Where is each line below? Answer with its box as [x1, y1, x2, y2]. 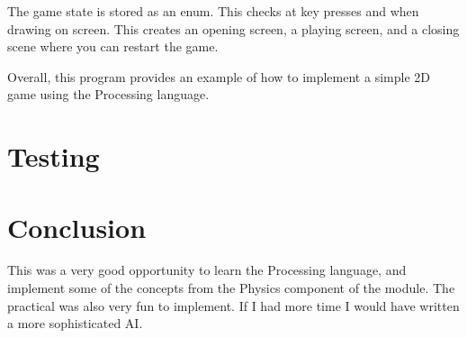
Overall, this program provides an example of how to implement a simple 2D [7, 67, 430, 86]
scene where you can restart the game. [7, 37, 219, 56]
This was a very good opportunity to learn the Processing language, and [7, 260, 407, 279]
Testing [7, 138, 100, 175]
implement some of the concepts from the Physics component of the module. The [7, 279, 455, 297]
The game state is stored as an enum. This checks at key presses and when [7, 2, 419, 20]
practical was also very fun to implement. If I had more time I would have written [7, 296, 460, 315]
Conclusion [7, 208, 147, 245]
